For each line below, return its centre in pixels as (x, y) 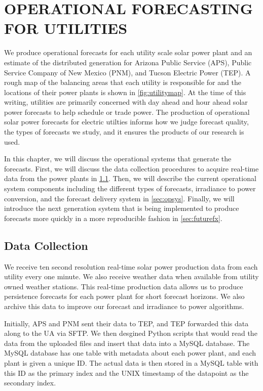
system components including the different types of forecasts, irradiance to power (130, 188)
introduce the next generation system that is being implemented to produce (122, 208)
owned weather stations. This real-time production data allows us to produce (124, 286)
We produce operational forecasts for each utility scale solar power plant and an (128, 52)
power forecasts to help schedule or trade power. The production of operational (127, 112)
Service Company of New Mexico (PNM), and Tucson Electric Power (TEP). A (127, 72)
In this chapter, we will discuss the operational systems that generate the (118, 159)
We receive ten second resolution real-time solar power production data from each (131, 266)
